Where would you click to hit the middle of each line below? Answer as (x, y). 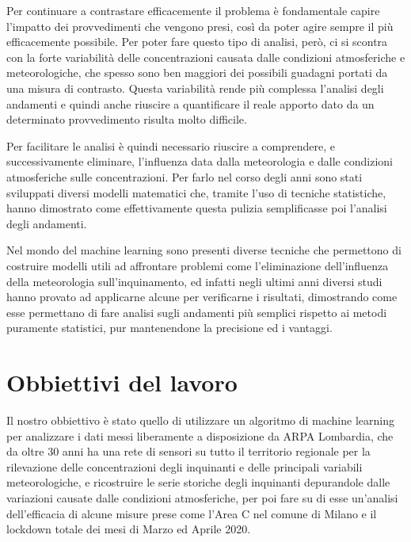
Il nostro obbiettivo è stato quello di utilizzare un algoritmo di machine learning (200, 420)
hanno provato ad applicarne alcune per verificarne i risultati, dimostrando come (202, 297)
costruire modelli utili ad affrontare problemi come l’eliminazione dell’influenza (198, 265)
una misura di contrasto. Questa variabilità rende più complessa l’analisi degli (195, 88)
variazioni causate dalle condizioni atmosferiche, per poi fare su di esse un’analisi (202, 497)
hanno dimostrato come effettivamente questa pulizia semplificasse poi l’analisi (197, 208)
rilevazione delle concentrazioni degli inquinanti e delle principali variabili (185, 466)
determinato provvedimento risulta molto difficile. (127, 119)
